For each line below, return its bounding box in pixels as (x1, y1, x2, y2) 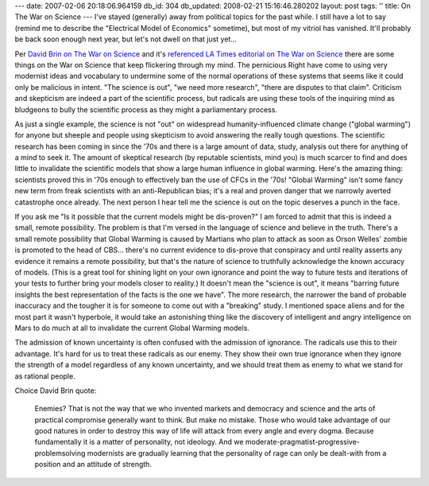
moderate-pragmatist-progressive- (245, 437, 361, 447)
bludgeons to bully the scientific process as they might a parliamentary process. (14, 104, 278, 115)
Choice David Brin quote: (14, 386, 97, 395)
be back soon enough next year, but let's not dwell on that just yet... (14, 34, 238, 44)
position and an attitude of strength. (34, 460, 153, 469)
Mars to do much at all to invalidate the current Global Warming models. (14, 323, 250, 332)
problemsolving (34, 448, 86, 457)
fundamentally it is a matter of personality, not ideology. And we (34, 437, 244, 447)
